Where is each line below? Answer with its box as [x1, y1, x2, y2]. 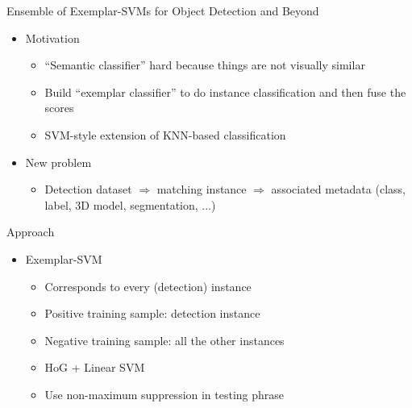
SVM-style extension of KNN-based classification [44, 126, 286, 143]
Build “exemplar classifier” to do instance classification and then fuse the [44, 83, 406, 100]
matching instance [156, 181, 247, 198]
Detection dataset [44, 181, 132, 198]
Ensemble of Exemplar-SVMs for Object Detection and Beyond [6, 2, 319, 19]
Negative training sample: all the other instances [44, 331, 285, 348]
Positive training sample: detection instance [44, 305, 260, 322]
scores [44, 99, 74, 116]
